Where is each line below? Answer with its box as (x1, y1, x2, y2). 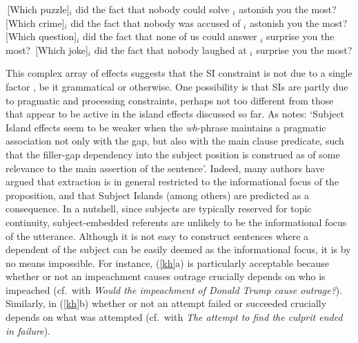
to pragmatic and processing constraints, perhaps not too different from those (6, 93, 334, 107)
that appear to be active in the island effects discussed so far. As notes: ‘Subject (6, 106, 345, 121)
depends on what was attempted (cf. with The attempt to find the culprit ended (6, 310, 343, 324)
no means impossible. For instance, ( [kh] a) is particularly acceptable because (6, 255, 330, 270)
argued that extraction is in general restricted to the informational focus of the (6, 174, 339, 189)
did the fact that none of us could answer (82, 29, 257, 44)
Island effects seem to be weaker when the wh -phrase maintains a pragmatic (6, 120, 326, 134)
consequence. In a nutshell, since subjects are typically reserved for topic (6, 201, 312, 216)
